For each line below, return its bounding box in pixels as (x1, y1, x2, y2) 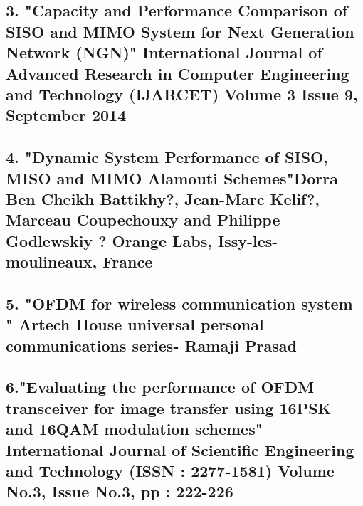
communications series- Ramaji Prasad (6, 334, 297, 356)
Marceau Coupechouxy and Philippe (6, 209, 280, 231)
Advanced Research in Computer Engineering (6, 62, 349, 84)
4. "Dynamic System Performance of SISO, (6, 146, 328, 168)
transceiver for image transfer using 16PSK (6, 396, 332, 418)
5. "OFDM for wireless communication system (6, 292, 353, 314)
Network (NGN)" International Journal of (6, 41, 322, 63)
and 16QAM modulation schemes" (6, 418, 263, 440)
